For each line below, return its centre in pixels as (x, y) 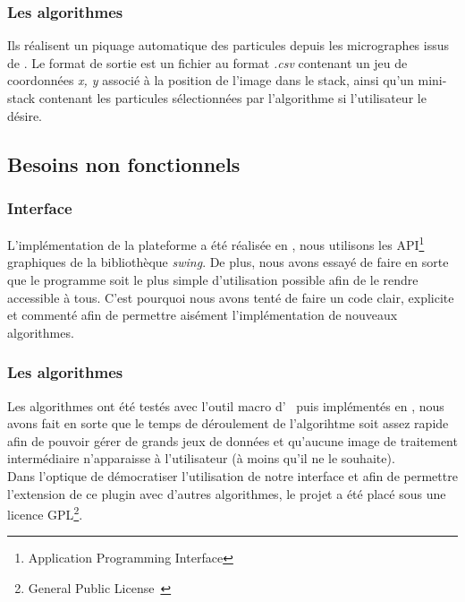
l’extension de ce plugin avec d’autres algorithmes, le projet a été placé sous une (227, 493)
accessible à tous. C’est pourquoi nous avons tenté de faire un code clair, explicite (231, 297)
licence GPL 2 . (45, 513)
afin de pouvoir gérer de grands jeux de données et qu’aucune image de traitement (232, 440)
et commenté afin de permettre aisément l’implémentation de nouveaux (203, 315)
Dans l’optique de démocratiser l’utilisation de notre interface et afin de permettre (232, 476)
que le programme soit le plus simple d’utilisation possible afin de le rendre (213, 280)
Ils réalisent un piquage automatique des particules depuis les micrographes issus (228, 45)
